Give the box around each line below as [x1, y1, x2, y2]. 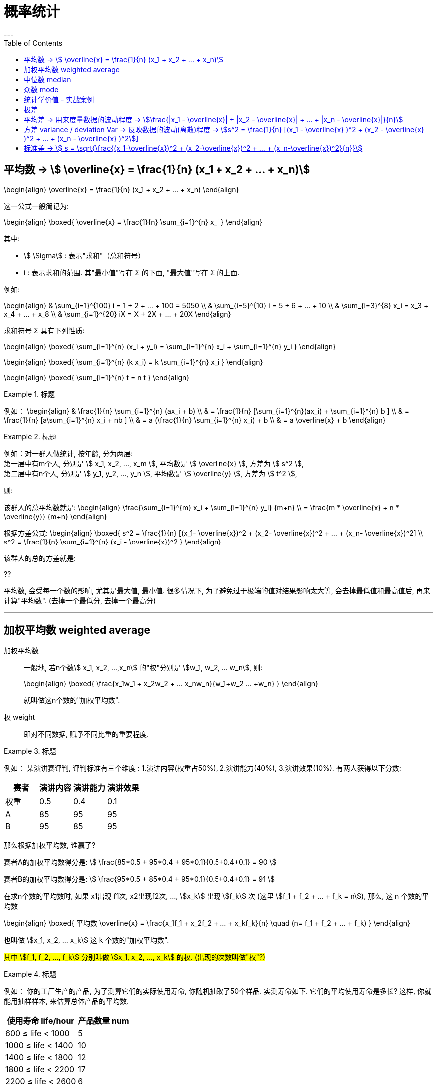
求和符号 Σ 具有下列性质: [4, 326, 85, 335]
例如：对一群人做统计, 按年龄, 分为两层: [4, 449, 133, 458]
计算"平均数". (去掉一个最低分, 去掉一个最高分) [4, 596, 156, 605]
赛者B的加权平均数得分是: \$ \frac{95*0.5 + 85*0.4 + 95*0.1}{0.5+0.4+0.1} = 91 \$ [4, 875, 275, 884]
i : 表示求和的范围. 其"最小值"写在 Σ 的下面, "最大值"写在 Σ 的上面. [24, 268, 240, 277]
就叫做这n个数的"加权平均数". [24, 696, 120, 705]
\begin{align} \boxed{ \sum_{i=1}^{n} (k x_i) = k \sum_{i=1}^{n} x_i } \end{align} [4, 357, 263, 366]
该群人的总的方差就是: [4, 553, 76, 562]
